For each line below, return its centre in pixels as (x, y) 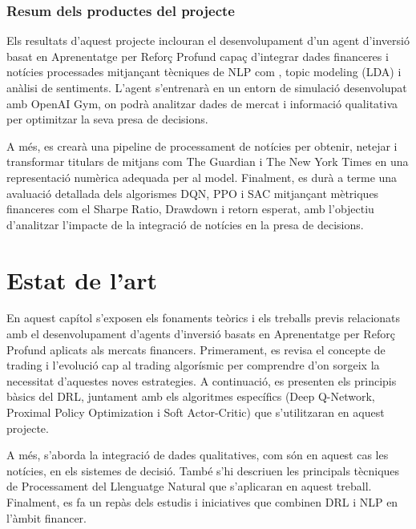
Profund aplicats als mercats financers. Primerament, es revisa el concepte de (196, 349)
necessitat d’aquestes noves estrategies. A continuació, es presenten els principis (202, 380)
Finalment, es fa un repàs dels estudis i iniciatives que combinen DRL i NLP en (202, 502)
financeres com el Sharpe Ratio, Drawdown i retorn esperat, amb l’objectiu (190, 209)
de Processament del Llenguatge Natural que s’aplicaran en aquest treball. (189, 486)
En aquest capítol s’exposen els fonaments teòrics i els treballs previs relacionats (204, 318)
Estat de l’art (82, 279)
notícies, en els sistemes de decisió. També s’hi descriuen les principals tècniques (203, 470)
